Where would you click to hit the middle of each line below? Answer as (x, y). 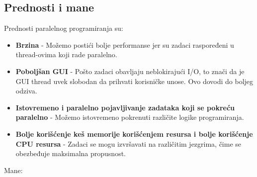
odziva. (26, 91)
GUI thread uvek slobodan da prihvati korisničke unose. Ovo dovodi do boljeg (134, 81)
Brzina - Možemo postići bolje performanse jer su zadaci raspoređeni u (125, 44)
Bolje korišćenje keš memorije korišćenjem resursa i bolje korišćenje (134, 133)
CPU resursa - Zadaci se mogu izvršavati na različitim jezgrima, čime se (128, 143)
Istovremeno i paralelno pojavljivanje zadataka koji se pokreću (125, 107)
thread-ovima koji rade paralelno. (66, 54)
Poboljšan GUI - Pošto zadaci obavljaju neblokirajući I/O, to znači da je (130, 71)
